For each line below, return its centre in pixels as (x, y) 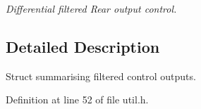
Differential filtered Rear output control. (91, 8)
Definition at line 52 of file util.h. (77, 100)
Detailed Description (83, 46)
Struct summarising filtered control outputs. (101, 76)
